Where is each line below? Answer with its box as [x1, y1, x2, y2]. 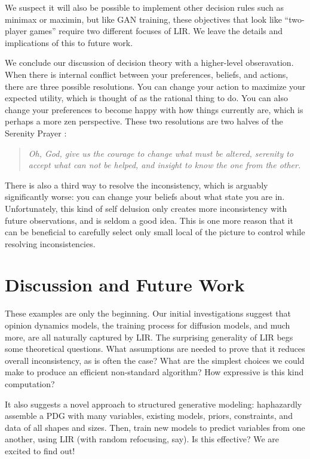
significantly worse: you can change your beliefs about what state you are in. [5, 190, 285, 203]
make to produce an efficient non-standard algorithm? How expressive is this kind [5, 366, 304, 378]
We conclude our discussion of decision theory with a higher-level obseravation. [5, 56, 294, 69]
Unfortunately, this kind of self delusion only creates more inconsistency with [5, 202, 287, 214]
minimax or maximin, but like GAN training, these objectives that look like [5, 13, 282, 25]
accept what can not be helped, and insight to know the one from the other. [28, 159, 301, 171]
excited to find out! [5, 444, 75, 457]
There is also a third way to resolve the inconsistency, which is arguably [5, 178, 268, 191]
